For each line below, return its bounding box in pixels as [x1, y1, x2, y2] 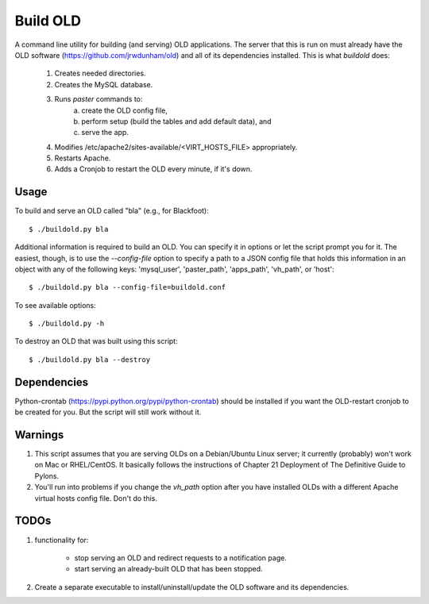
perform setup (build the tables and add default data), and [81, 116, 272, 126]
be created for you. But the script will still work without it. [14, 407, 202, 417]
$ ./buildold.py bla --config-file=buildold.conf [29, 283, 226, 292]
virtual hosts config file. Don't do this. [34, 493, 158, 503]
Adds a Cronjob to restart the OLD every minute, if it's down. [54, 164, 253, 174]
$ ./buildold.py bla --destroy [29, 355, 151, 364]
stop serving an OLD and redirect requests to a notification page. [74, 552, 288, 563]
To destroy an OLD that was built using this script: [14, 337, 178, 346]
